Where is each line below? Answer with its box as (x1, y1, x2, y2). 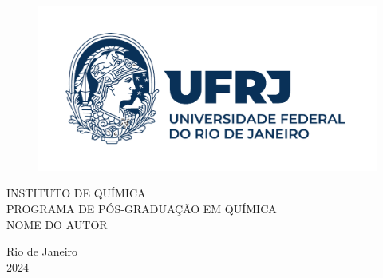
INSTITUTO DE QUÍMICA (6, 185, 146, 201)
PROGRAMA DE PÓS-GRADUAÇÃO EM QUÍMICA (6, 200, 277, 216)
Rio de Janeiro (6, 243, 78, 260)
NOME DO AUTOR (6, 216, 108, 232)
